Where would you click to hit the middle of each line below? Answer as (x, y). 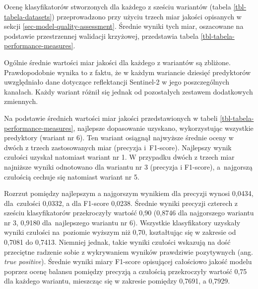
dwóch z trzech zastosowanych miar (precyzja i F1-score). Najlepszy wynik (118, 147)
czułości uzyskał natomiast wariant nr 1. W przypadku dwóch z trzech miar (119, 157)
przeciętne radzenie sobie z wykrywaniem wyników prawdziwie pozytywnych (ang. (129, 251)
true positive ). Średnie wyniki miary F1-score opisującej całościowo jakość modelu (128, 261)
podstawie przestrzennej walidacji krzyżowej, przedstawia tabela (101, 36)
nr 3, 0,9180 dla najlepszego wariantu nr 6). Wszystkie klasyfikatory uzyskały (122, 222)
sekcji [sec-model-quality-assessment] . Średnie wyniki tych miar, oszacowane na (124, 26)
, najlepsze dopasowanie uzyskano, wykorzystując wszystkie (163, 128)
